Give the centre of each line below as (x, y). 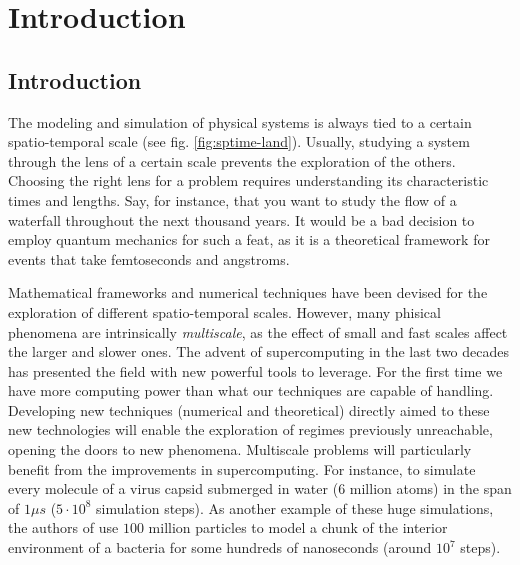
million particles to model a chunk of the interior (298, 527)
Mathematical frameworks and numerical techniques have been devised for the (248, 292)
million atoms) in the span (430, 488)
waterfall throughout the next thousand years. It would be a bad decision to (241, 219)
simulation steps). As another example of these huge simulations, (295, 507)
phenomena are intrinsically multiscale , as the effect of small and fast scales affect (258, 331)
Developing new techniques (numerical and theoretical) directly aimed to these (249, 409)
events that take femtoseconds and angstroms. (149, 258)
